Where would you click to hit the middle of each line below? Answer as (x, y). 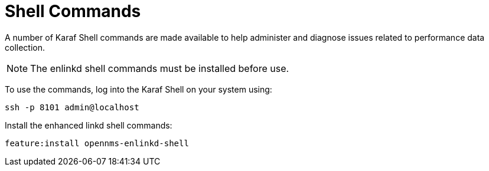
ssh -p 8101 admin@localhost (72, 107)
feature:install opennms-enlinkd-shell (97, 143)
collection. (25, 47)
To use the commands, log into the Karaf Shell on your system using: (138, 89)
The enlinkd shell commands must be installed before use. (160, 68)
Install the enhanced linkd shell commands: (89, 125)
